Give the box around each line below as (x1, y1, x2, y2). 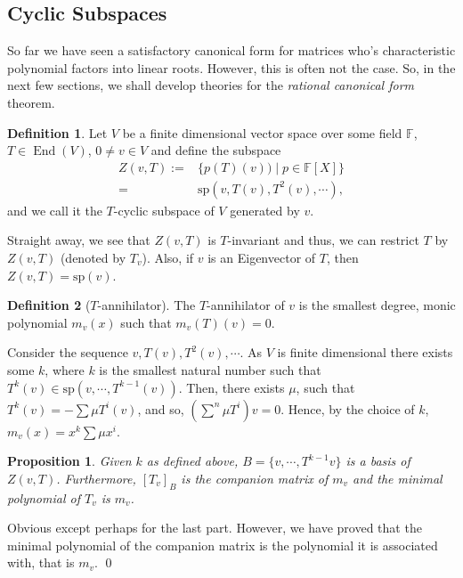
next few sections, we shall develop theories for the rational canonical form (7, 76, 414, 94)
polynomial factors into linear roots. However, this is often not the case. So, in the (7, 58, 456, 77)
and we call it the (7, 200, 102, 219)
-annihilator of (207, 296, 285, 314)
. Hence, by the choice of (280, 399, 415, 418)
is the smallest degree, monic (298, 296, 456, 314)
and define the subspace (150, 141, 281, 159)
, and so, (137, 399, 184, 418)
